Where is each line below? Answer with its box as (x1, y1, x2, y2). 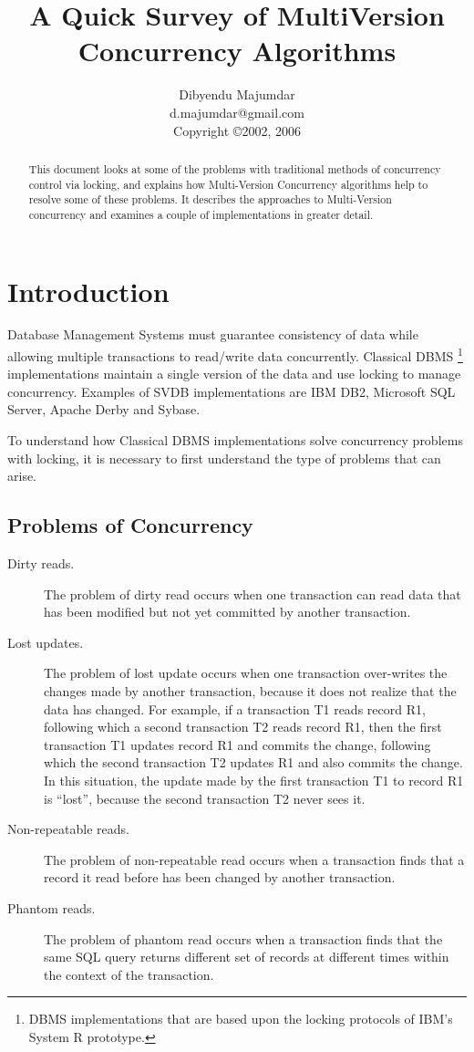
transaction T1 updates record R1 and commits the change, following (44, 734, 431, 754)
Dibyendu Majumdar (179, 85, 295, 104)
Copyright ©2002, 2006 (173, 120, 301, 140)
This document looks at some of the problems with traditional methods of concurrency (28, 161, 441, 176)
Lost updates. (7, 632, 84, 651)
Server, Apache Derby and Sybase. (7, 400, 201, 419)
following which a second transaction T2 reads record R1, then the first (44, 717, 442, 736)
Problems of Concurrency (7, 511, 253, 539)
